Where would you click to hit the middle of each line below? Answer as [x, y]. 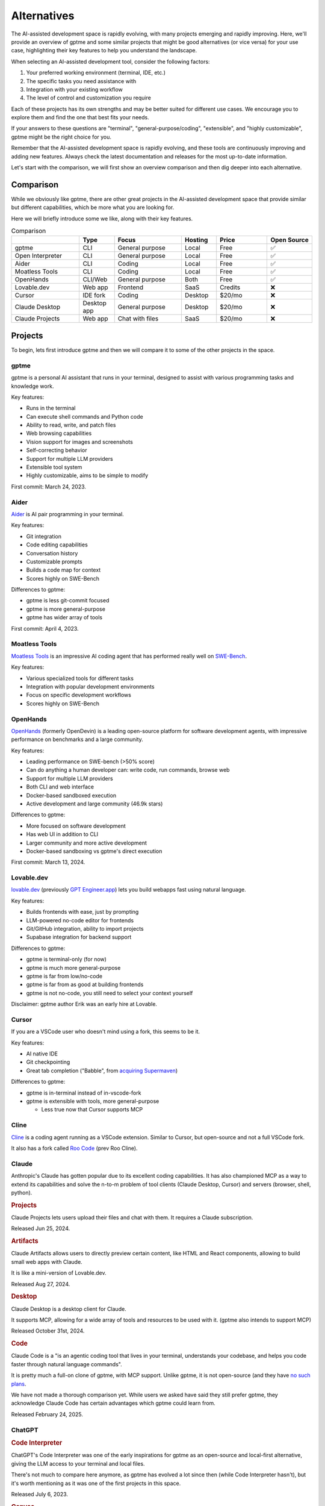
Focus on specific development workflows [79, 695]
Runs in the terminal [51, 408]
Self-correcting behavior [57, 450]
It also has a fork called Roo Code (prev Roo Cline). [74, 1148]
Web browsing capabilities [59, 433]
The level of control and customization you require [89, 98]
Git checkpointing [48, 1062]
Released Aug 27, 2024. [41, 1284]
